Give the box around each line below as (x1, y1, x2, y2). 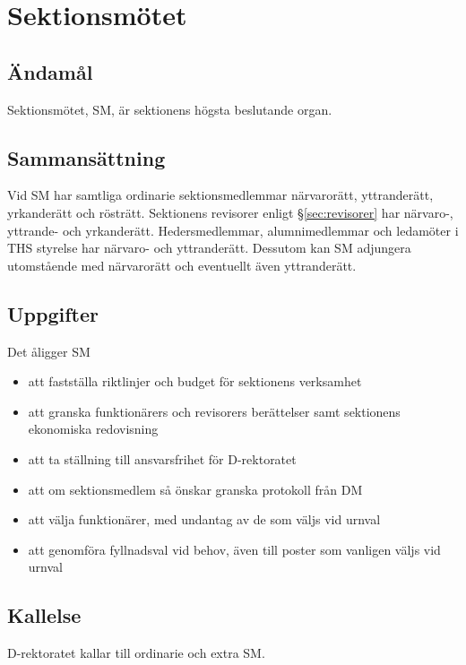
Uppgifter (7, 299, 99, 327)
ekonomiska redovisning (28, 419, 159, 438)
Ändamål (7, 57, 93, 85)
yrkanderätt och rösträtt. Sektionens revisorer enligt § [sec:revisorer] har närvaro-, (7, 203, 453, 221)
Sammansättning (7, 143, 166, 171)
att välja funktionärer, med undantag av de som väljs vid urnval (28, 510, 381, 529)
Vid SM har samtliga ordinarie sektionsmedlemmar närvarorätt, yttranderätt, (7, 186, 434, 204)
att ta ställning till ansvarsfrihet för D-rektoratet (28, 449, 297, 468)
